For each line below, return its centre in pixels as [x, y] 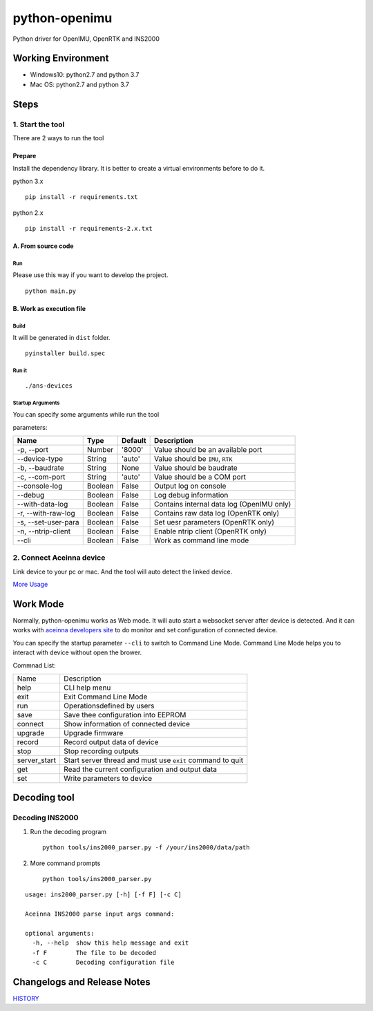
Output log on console [190, 486]
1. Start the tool [39, 124]
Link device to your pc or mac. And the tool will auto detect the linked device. [123, 571]
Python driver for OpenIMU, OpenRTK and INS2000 [86, 39]
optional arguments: [60, 933]
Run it [20, 371]
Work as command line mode [202, 540]
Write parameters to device [107, 779]
